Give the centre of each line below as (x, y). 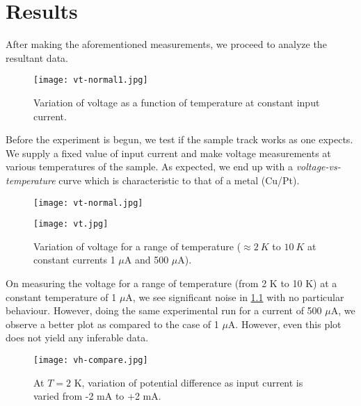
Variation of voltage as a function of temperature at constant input (177, 102)
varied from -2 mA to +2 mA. (97, 396)
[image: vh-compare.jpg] (91, 360)
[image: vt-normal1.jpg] (91, 80)
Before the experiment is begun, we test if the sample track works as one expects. (179, 139)
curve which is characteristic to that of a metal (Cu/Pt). (179, 180)
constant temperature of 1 (61, 297)
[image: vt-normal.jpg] (88, 203)
